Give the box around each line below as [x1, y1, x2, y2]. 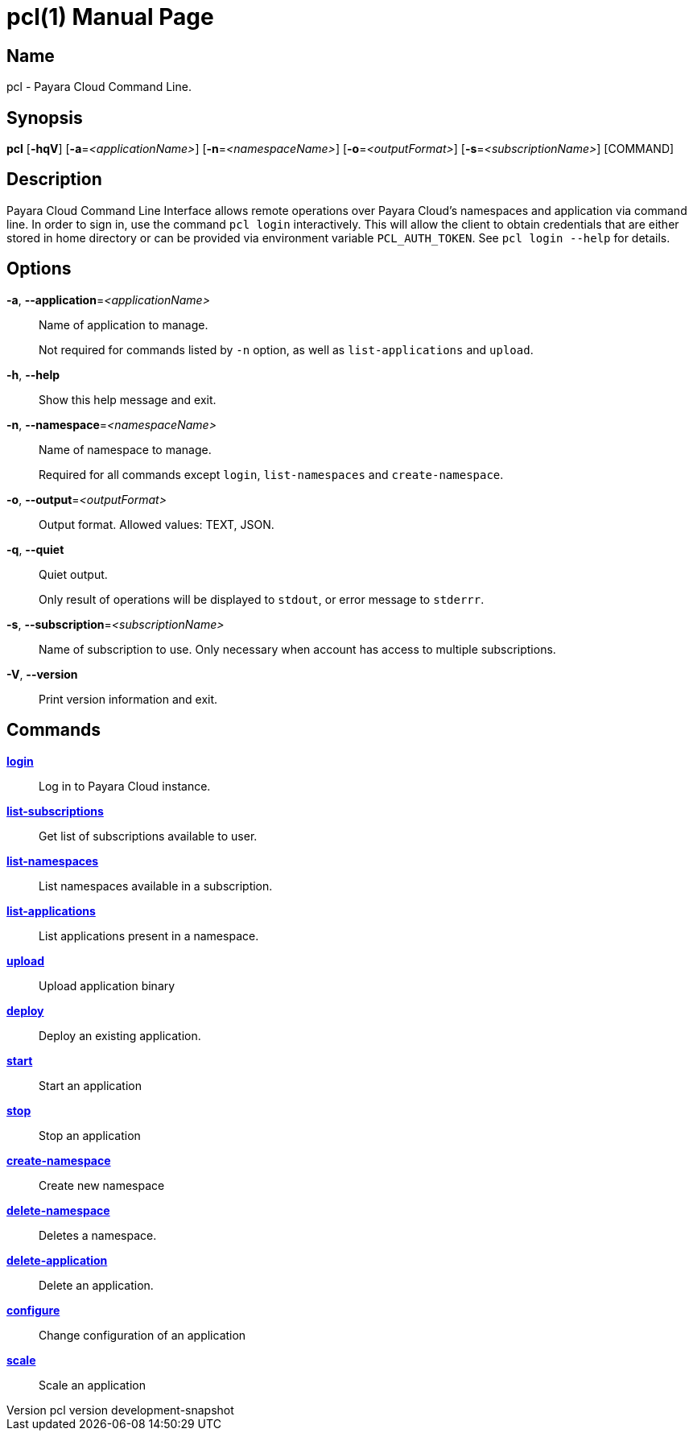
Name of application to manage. [39, 317, 208, 332]
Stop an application [39, 1128, 141, 1142]
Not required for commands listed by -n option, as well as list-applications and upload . [39, 342, 534, 357]
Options [6, 258, 72, 279]
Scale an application [39, 1377, 146, 1392]
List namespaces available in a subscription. [39, 878, 273, 893]
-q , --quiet [6, 542, 64, 556]
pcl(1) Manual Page [6, 3, 214, 31]
